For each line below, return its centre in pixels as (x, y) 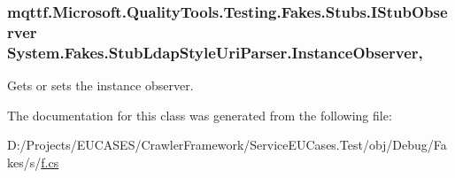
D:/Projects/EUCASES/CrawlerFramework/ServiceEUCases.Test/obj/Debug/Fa (227, 145)
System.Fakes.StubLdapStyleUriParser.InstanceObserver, (215, 52)
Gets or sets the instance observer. (100, 85)
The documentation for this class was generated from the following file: (200, 115)
